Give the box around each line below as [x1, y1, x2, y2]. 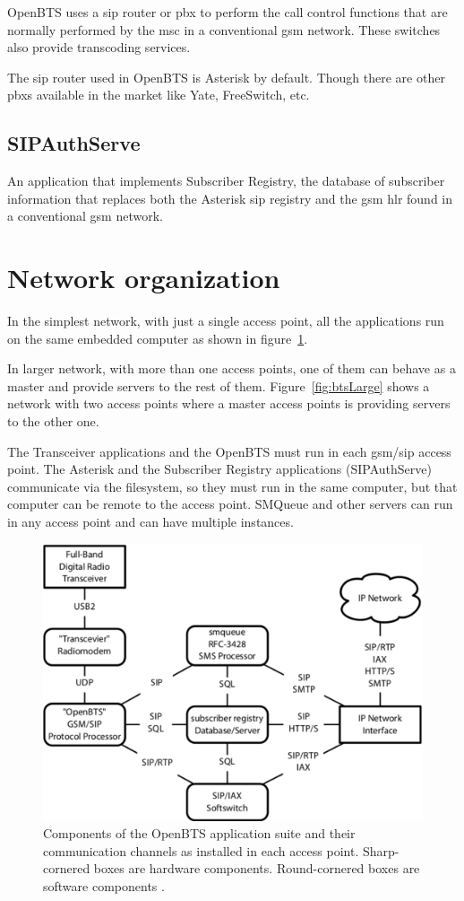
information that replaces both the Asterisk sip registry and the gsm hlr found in [7, 188, 453, 207]
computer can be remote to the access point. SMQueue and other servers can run [7, 494, 453, 513]
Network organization [7, 259, 280, 296]
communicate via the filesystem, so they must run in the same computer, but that [7, 477, 458, 495]
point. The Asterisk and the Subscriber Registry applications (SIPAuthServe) [7, 459, 432, 478]
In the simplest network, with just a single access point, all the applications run [7, 311, 444, 330]
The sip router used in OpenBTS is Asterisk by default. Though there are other [7, 67, 445, 86]
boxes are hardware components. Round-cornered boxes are [93, 859, 420, 878]
